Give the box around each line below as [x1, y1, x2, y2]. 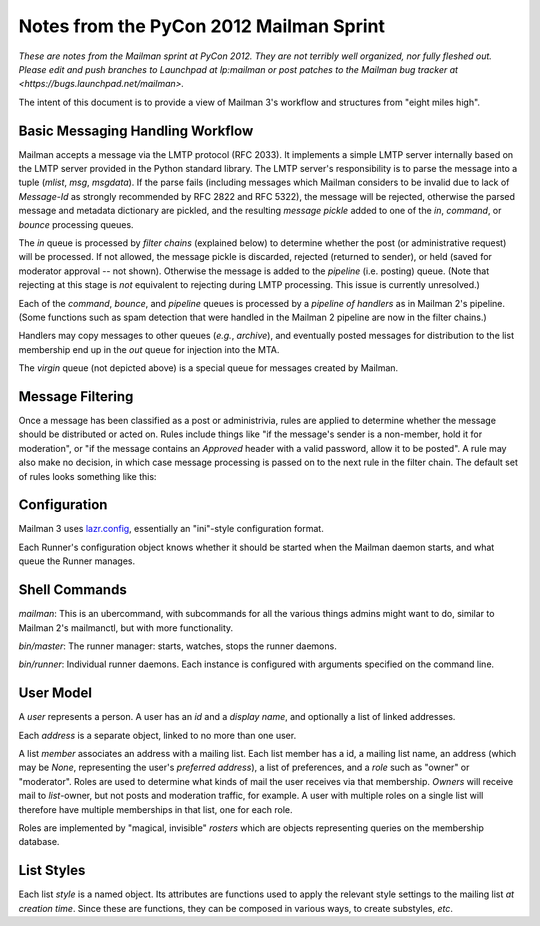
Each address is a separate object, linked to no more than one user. [18, 729, 297, 741]
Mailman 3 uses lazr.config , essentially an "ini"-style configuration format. [18, 523, 324, 535]
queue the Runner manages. [18, 555, 135, 567]
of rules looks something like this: [18, 470, 157, 482]
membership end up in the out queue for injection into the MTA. [18, 343, 280, 355]
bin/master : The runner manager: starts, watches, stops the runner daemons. [18, 640, 337, 652]
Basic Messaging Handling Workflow [18, 122, 254, 139]
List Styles [18, 862, 86, 879]
